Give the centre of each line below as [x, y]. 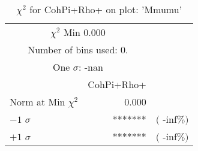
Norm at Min [37, 102]
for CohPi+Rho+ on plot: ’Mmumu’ [106, 9]
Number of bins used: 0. [78, 49]
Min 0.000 [84, 32]
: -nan [91, 67]
